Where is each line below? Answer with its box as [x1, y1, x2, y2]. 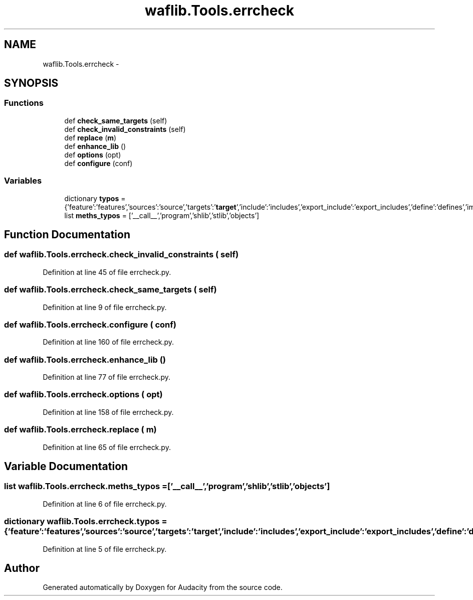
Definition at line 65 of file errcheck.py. [43, 442, 171, 452]
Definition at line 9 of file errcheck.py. [43, 303, 167, 312]
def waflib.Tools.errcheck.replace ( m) [4, 424, 157, 435]
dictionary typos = [64, 194, 126, 203]
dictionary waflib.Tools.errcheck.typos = [4, 516, 167, 527]
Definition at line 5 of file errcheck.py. [43, 544, 167, 553]
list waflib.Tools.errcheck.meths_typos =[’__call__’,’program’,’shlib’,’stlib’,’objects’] [4, 481, 330, 492]
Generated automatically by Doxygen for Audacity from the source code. [43, 583, 283, 592]
